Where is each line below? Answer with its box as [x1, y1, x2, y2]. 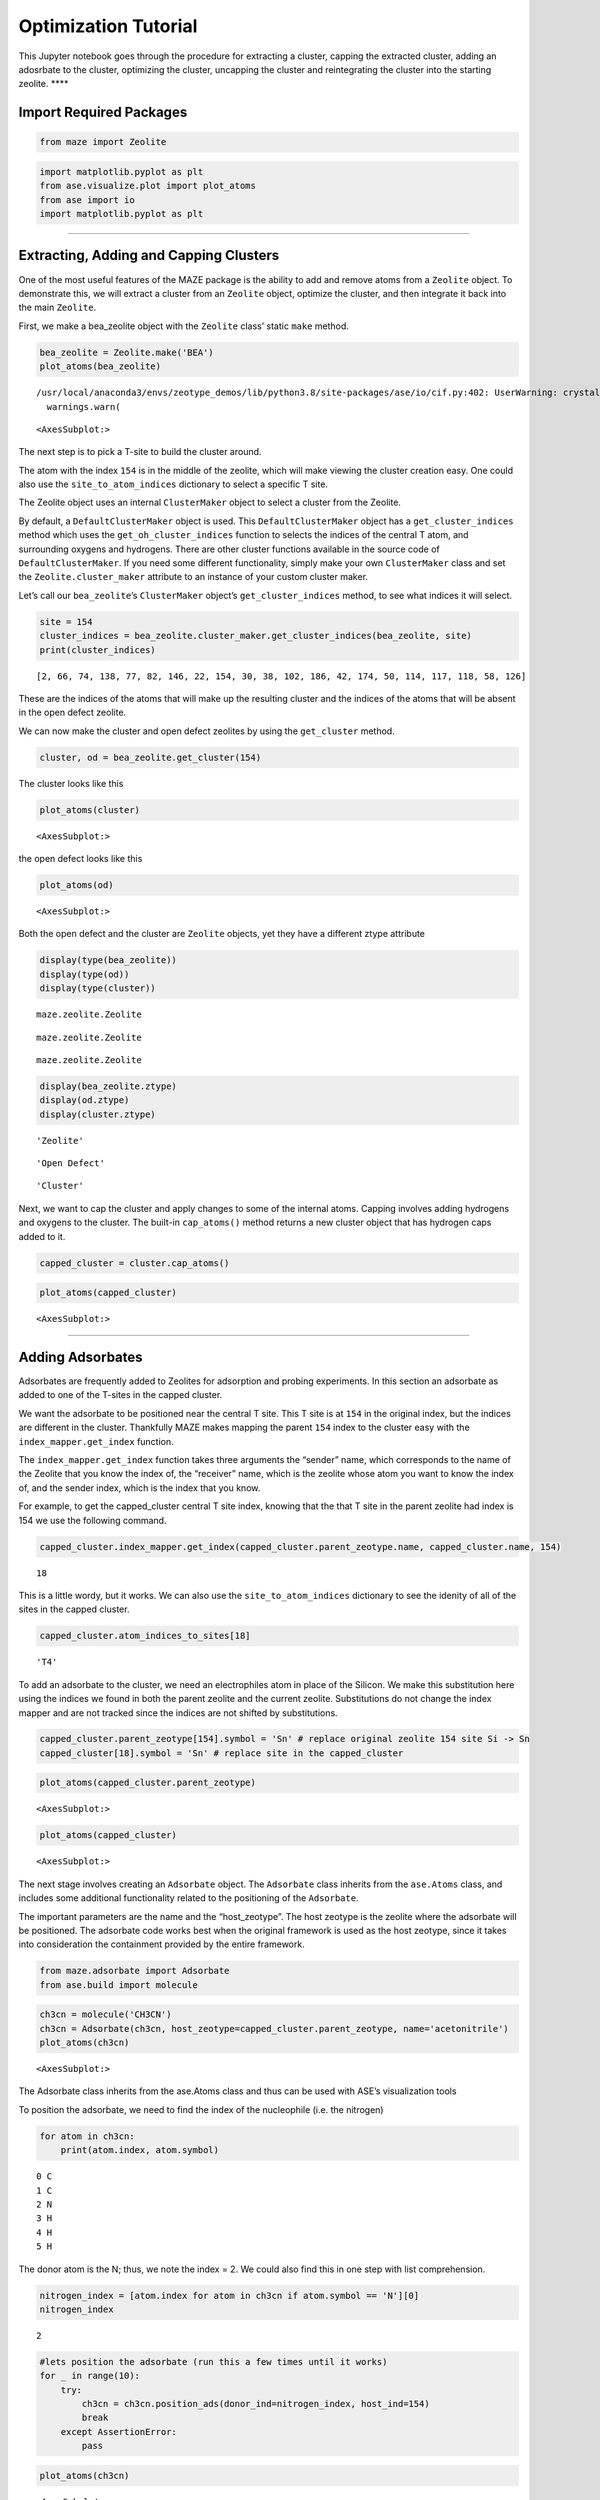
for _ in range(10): [39, 2370, 140, 2382]
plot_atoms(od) [39, 880, 114, 891]
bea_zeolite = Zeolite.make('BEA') [39, 346, 214, 358]
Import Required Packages [18, 104, 188, 121]
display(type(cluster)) [39, 983, 157, 994]
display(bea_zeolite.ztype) [39, 1080, 177, 1092]
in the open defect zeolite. [18, 706, 127, 719]
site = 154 [39, 616, 93, 627]
